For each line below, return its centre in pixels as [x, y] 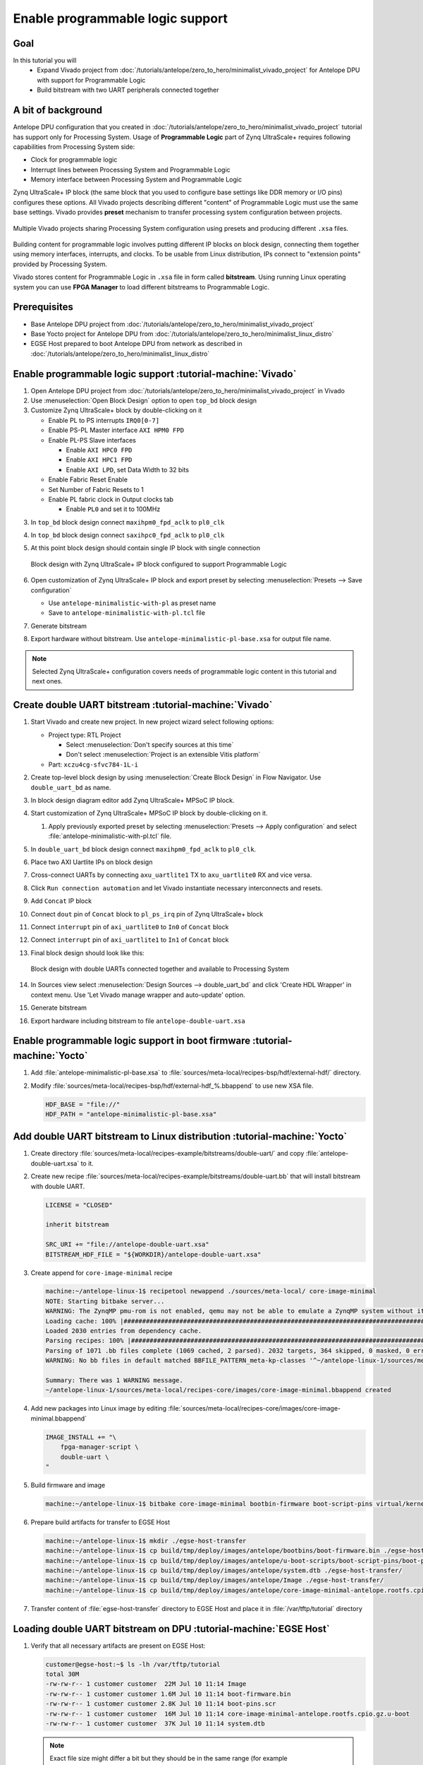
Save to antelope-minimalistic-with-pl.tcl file [127, 613]
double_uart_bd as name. [71, 787]
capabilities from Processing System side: [74, 146]
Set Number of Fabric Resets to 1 [96, 489]
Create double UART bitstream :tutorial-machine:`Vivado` [143, 705]
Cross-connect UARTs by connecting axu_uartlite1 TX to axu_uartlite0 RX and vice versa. [171, 875]
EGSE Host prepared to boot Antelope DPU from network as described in [136, 344]
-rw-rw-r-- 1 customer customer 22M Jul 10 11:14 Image [146, 1684]
